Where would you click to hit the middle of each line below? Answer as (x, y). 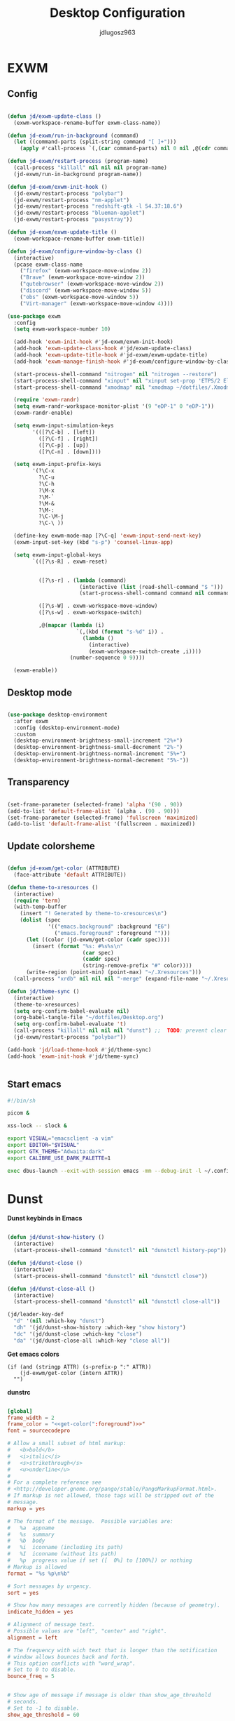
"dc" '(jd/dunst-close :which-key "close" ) (78, 1334)
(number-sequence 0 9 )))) (107, 658)
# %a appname (31, 1528)
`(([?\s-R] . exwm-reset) (70, 562)
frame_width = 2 (31, 1418)
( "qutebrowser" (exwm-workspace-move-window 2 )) (92, 284)
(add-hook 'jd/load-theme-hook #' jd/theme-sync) (79, 1050)
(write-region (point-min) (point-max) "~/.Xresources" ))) (113, 972)
